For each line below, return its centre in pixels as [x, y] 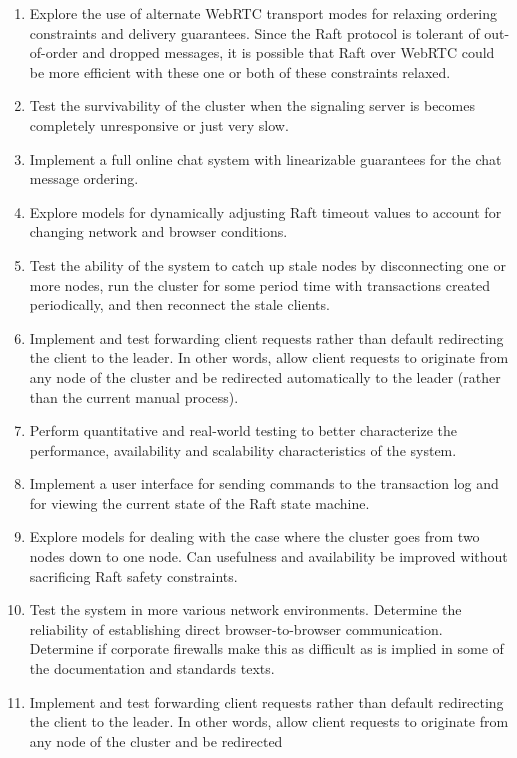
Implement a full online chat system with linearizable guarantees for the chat [265, 158]
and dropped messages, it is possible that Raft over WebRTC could [288, 52]
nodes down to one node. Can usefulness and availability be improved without [268, 556]
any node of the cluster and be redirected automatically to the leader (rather [265, 376]
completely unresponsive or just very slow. [159, 124]
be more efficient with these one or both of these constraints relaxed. [240, 71]
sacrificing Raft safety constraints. [133, 575]
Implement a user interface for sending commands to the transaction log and [264, 483]
